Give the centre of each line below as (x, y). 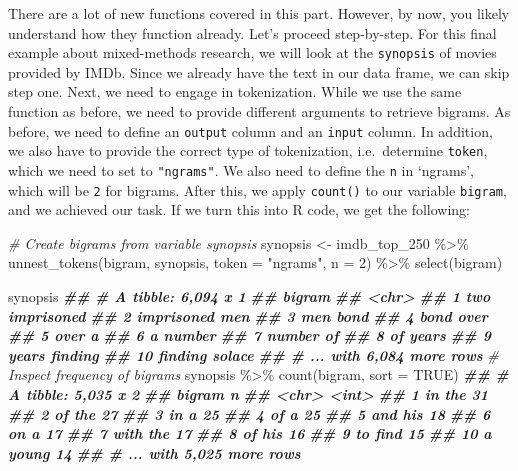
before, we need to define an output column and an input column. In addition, (250, 130)
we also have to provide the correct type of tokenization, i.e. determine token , (248, 150)
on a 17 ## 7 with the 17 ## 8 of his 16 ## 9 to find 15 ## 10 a (250, 433)
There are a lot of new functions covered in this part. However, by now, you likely (259, 13)
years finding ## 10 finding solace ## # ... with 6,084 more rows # (253, 354)
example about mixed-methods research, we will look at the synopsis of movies (252, 52)
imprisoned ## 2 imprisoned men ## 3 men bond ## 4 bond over (248, 315)
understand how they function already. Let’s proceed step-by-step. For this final (252, 32)
